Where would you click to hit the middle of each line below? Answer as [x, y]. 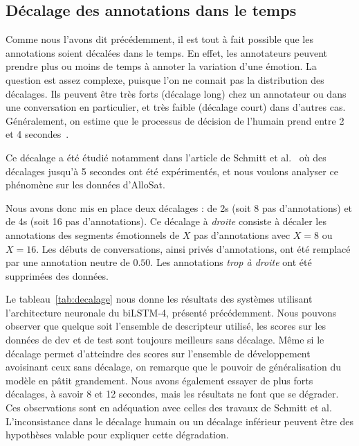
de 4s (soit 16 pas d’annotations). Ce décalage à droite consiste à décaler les [166, 221]
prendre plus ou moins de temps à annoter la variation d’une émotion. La [161, 66]
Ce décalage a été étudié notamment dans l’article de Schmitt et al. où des [166, 157]
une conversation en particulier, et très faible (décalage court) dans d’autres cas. [176, 107]
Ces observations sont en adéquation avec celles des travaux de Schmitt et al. [169, 408]
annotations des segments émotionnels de [93, 234]
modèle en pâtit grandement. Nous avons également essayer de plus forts [159, 380]
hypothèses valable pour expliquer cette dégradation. [117, 435]
